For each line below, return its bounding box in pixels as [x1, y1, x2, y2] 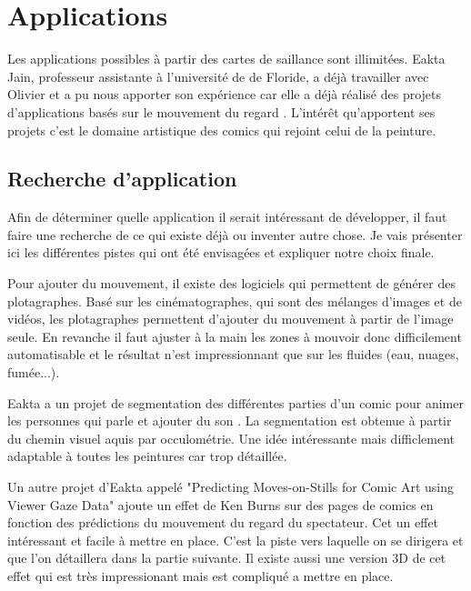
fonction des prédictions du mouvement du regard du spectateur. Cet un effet [7, 513, 439, 532]
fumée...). [7, 363, 60, 382]
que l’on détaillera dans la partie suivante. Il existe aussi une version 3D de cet [7, 548, 446, 567]
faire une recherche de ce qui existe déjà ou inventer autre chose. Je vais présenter [7, 225, 463, 244]
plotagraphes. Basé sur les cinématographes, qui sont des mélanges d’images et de [7, 291, 462, 310]
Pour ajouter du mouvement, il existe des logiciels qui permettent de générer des [7, 274, 456, 293]
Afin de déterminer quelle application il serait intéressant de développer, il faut [7, 207, 447, 226]
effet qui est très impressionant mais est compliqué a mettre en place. [7, 566, 394, 585]
